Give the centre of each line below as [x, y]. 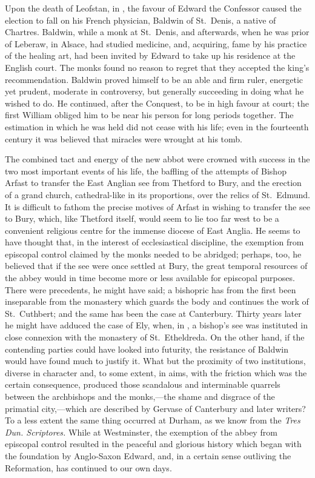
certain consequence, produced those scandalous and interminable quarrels [143, 384]
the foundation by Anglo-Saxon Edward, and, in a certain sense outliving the [148, 455]
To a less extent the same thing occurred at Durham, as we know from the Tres [153, 420]
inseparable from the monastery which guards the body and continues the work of [157, 301]
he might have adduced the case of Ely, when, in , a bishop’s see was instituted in [156, 325]
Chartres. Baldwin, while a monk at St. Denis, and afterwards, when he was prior [157, 32]
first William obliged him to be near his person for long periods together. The [149, 115]
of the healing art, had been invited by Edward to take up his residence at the [150, 55]
